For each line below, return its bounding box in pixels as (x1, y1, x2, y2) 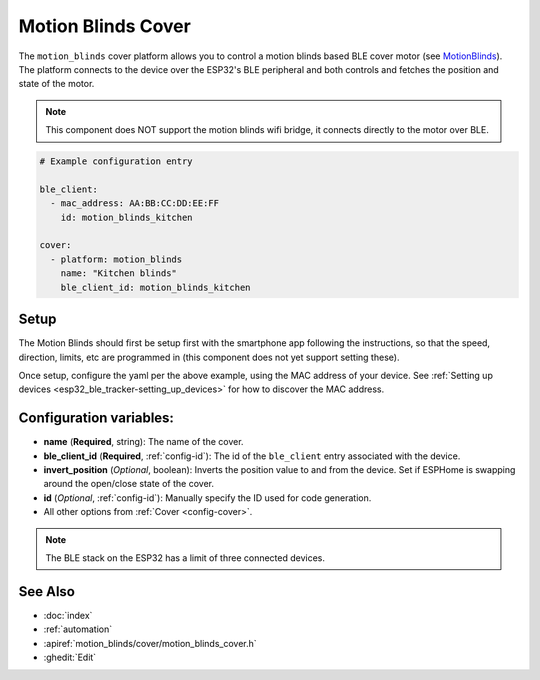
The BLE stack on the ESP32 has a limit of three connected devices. (45, 551, 325, 564)
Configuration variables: (18, 410, 175, 427)
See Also (18, 583, 75, 600)
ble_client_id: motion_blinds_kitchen (60, 281, 251, 293)
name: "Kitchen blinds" (60, 268, 177, 279)
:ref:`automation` (43, 623, 113, 635)
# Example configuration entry (39, 156, 194, 167)
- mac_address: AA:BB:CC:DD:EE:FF (50, 198, 220, 209)
